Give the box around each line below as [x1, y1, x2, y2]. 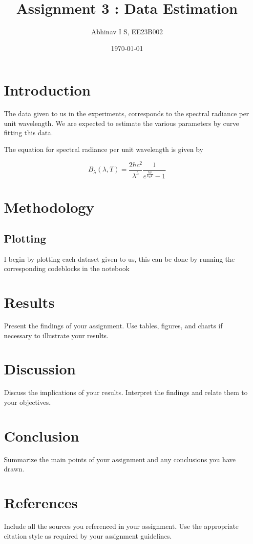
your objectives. [4, 396, 51, 407]
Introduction [4, 80, 91, 100]
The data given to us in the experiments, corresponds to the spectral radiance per [4, 108, 249, 119]
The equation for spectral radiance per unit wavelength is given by [4, 144, 203, 154]
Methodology [4, 197, 94, 217]
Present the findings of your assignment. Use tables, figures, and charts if [4, 321, 223, 330]
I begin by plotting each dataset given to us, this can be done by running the [4, 253, 235, 264]
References [4, 493, 78, 512]
